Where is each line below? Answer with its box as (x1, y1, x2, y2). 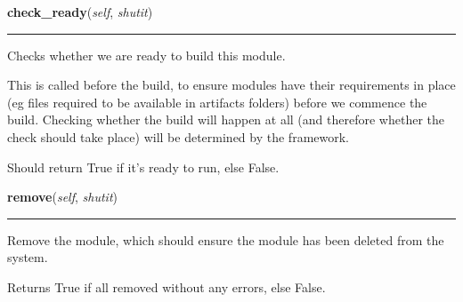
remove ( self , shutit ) (7, 187, 118, 206)
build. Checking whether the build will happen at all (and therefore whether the (7, 110, 444, 129)
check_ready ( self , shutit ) (7, 3, 153, 20)
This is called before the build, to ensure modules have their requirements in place (7, 75, 456, 94)
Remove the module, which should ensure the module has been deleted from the (7, 230, 444, 249)
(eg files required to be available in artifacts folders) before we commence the (7, 92, 427, 111)
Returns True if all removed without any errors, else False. (7, 277, 326, 296)
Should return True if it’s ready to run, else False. (7, 157, 280, 176)
